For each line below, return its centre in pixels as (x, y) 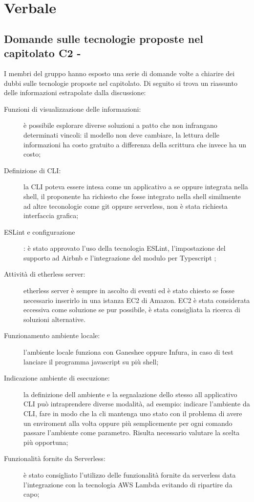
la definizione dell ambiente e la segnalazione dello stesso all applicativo (130, 394)
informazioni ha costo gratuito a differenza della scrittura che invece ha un (135, 144)
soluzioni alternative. (54, 319)
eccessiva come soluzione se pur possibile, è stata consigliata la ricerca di (132, 310)
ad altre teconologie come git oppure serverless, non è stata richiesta (126, 206)
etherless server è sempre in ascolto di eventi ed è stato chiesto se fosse (129, 291)
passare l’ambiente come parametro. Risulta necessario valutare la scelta (132, 432)
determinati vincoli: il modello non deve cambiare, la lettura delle (122, 134)
